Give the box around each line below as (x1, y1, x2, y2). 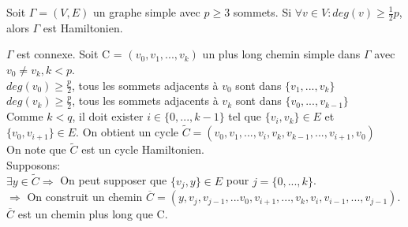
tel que (228, 108, 261, 125)
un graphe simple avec (92, 4, 200, 20)
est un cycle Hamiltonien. (81, 141, 204, 158)
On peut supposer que (60, 172, 167, 188)
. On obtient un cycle (76, 124, 178, 140)
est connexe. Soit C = (17, 46, 122, 62)
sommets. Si (233, 4, 292, 20)
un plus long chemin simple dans (202, 46, 361, 62)
